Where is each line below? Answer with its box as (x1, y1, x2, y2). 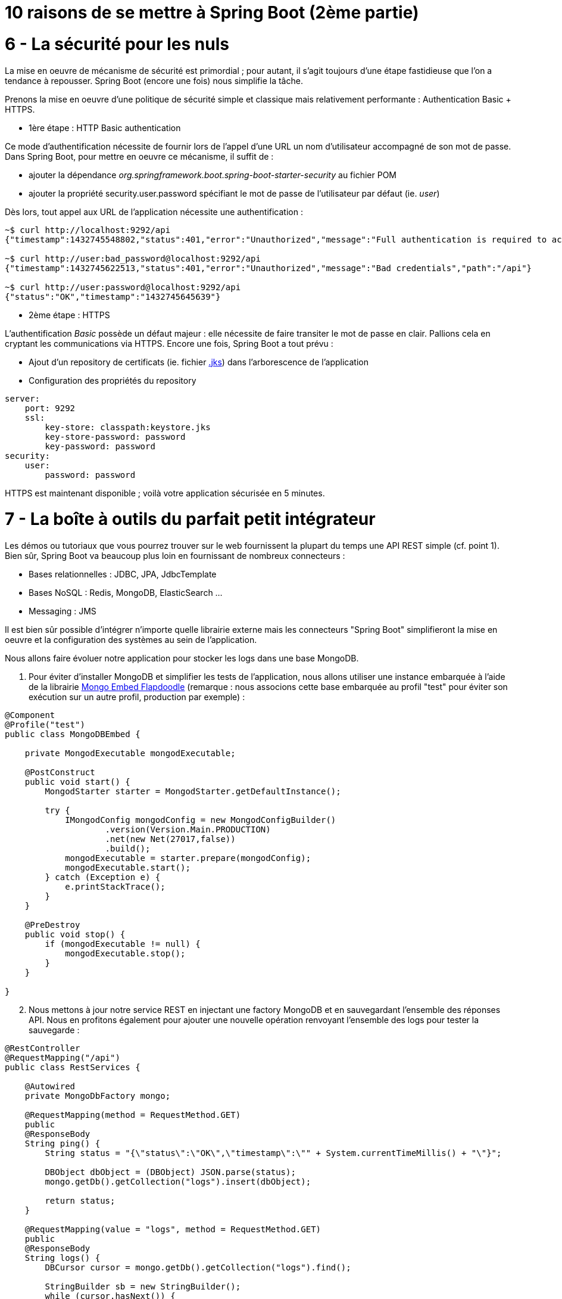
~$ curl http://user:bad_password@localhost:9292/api (5, 253, 261, 263)
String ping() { (24, 1139, 101, 1148)
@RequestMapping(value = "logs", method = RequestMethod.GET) (24, 1225, 321, 1234)
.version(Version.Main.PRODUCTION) (105, 825, 271, 834)
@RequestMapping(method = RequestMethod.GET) (24, 1110, 241, 1120)
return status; (45, 1196, 115, 1205)
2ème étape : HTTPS (29, 309, 110, 320)
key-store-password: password (45, 431, 186, 442)
